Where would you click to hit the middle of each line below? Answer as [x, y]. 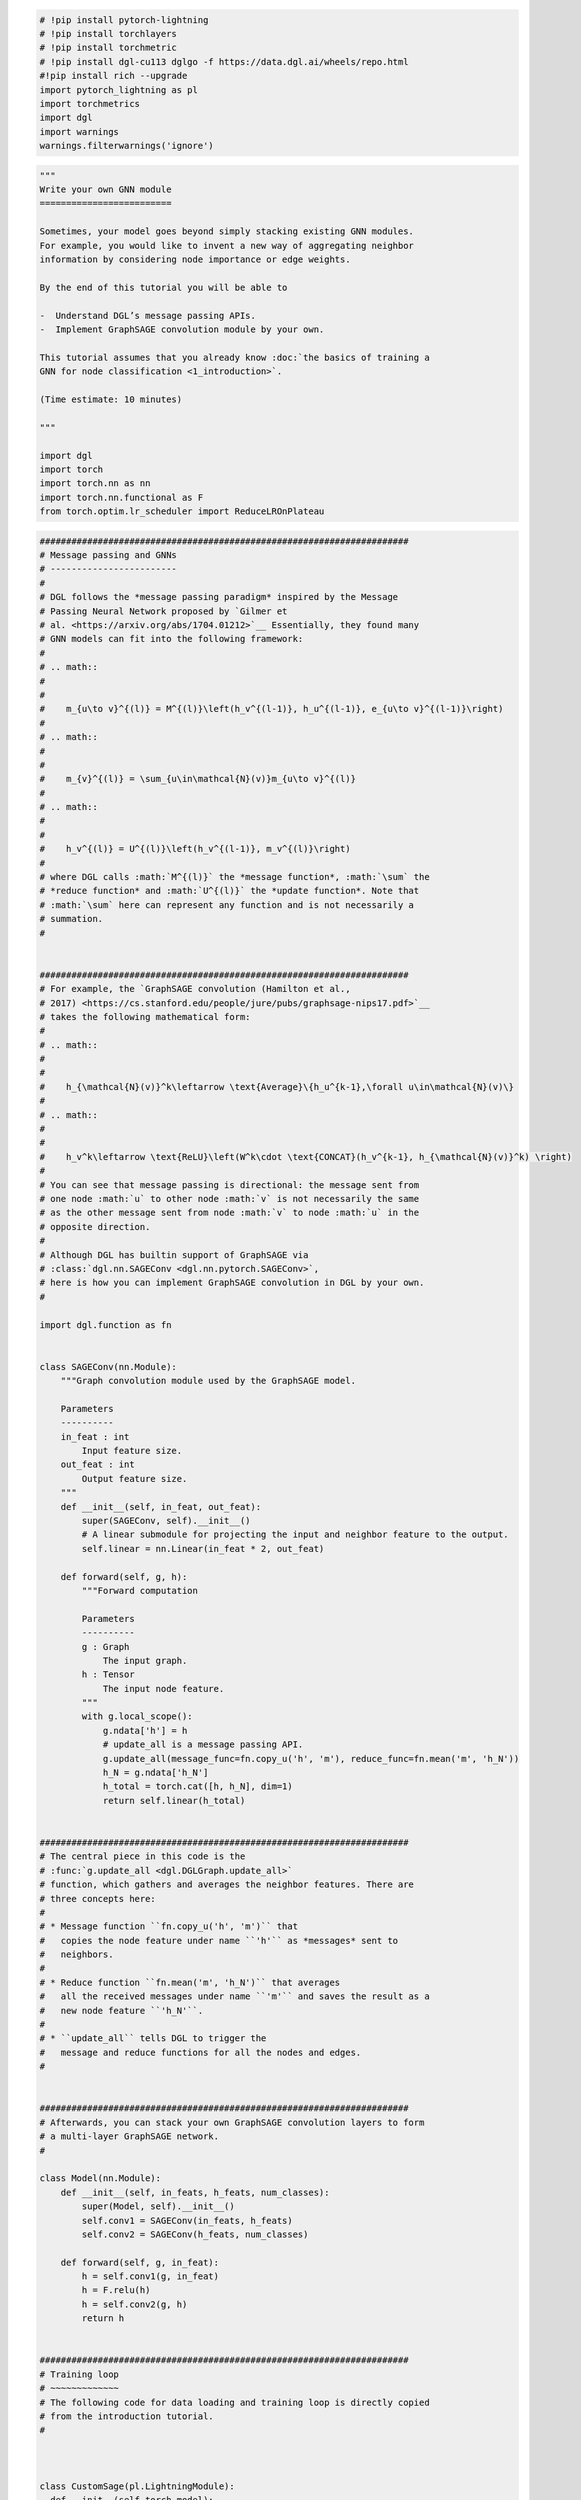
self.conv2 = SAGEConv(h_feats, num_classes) [195, 2234]
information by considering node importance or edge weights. [195, 259]
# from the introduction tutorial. [126, 2416]
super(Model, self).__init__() [158, 2206]
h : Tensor [108, 1674]
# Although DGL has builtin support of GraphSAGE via [174, 1254]
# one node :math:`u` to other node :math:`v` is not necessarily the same [229, 1198]
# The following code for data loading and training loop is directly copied [234, 2402]
